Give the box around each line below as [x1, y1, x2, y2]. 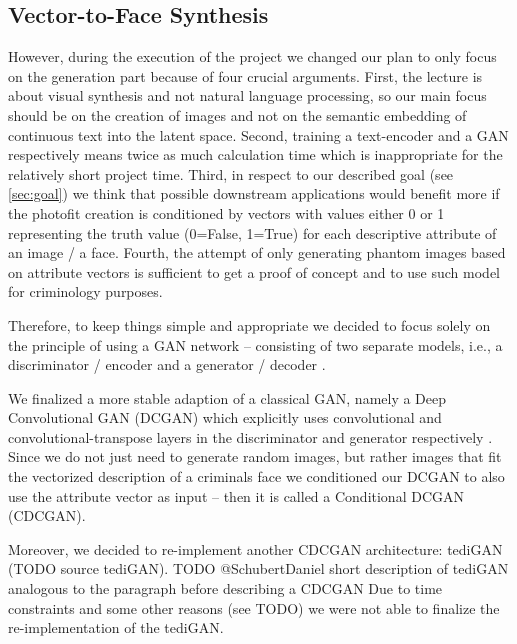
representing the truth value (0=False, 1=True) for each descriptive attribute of [8, 222, 497, 243]
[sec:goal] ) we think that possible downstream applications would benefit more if [8, 183, 500, 204]
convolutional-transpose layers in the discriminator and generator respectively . [8, 426, 493, 447]
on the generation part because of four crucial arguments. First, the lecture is [8, 65, 483, 86]
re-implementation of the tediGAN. [8, 617, 224, 638]
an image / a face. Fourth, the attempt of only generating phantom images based [8, 242, 506, 263]
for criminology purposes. [8, 281, 163, 302]
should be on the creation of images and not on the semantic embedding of [8, 104, 467, 125]
